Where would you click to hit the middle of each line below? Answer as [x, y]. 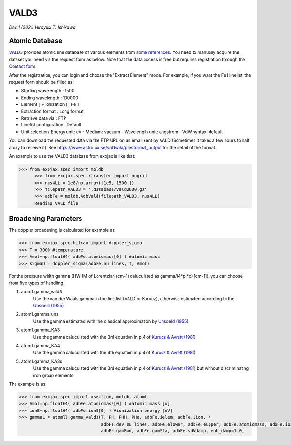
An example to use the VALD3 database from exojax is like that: [72, 156]
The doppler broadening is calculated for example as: [62, 230]
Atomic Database [36, 41]
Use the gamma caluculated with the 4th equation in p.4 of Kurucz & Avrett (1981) [114, 353]
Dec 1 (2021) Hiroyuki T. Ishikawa [42, 27]
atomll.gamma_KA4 [40, 346]
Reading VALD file [57, 203]
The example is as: [28, 384]
